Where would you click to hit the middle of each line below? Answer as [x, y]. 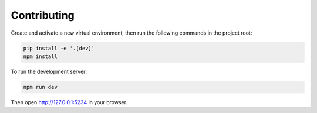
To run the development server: [49, 71]
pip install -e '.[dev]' [59, 48]
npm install [41, 56]
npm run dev [41, 87]
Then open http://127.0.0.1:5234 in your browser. [69, 102]
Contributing [43, 15]
